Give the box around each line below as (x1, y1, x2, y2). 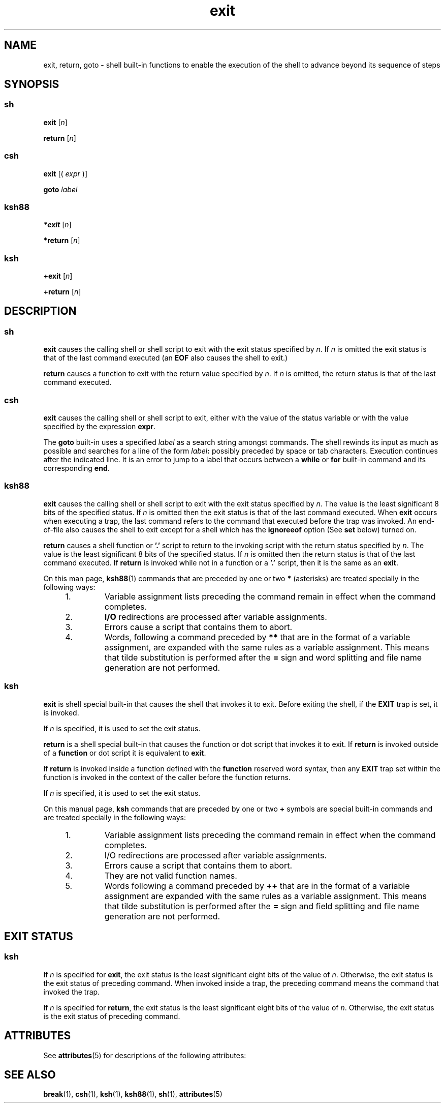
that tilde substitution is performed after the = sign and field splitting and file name (104, 901, 419, 911)
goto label (43, 185, 78, 194)
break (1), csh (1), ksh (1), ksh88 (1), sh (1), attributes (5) (43, 1090, 222, 1099)
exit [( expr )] (43, 169, 87, 178)
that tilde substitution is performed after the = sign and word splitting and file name (104, 652, 422, 663)
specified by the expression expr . (43, 422, 156, 431)
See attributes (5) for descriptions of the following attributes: (43, 1051, 246, 1060)
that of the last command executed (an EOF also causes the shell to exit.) (43, 353, 288, 363)
